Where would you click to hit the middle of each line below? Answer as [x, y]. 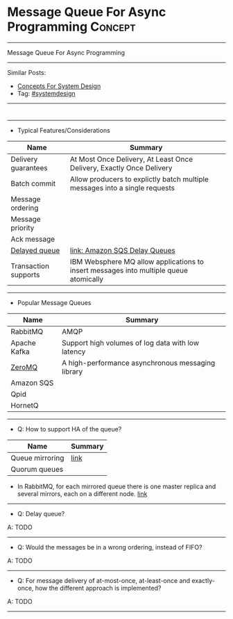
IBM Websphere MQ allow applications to [137, 261]
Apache [23, 342]
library [72, 371]
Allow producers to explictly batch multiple [139, 179]
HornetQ [25, 405]
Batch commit [33, 183]
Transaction [30, 266]
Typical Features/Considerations [64, 130]
